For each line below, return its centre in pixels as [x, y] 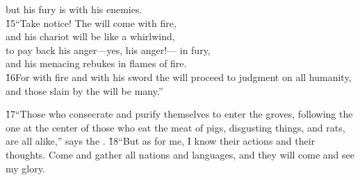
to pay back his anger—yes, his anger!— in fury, [108, 49]
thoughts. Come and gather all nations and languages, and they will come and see [180, 154]
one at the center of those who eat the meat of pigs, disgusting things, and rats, [175, 127]
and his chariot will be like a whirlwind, [90, 36]
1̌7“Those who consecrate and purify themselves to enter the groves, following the [179, 114]
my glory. [25, 168]
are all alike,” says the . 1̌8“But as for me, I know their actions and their [161, 141]
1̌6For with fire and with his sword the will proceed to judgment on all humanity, [179, 76]
